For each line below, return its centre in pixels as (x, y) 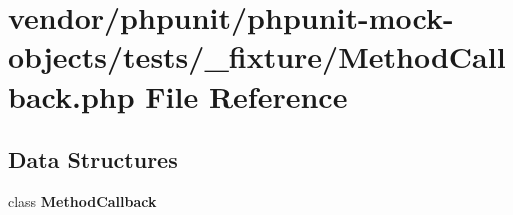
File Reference (246, 95)
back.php (71, 95)
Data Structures (93, 159)
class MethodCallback (82, 200)
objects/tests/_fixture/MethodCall (257, 56)
